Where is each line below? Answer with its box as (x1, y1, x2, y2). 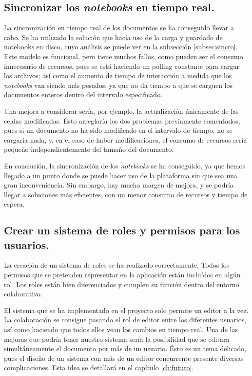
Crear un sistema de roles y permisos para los (4, 223, 240, 238)
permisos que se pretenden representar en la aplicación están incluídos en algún (4, 270, 241, 280)
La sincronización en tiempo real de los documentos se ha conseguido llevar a (4, 22, 234, 33)
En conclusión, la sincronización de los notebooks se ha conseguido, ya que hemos (4, 160, 246, 170)
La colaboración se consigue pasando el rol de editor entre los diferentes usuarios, (4, 314, 247, 325)
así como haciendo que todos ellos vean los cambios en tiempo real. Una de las (4, 324, 238, 334)
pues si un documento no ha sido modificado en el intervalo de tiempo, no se (4, 125, 233, 135)
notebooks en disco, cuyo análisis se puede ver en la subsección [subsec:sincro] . (4, 42, 238, 52)
